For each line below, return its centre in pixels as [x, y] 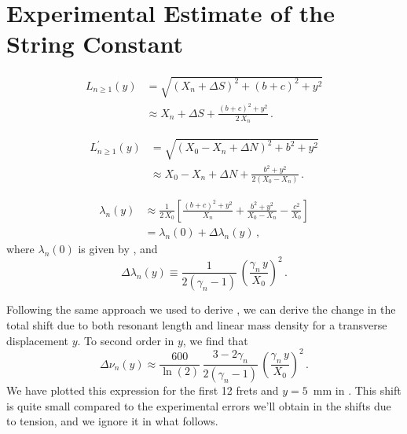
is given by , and [118, 248]
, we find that [215, 340]
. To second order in [126, 340]
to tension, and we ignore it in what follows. [112, 421]
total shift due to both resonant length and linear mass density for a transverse [197, 325]
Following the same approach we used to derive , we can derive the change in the [201, 309]
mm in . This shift [357, 390]
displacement [38, 340]
